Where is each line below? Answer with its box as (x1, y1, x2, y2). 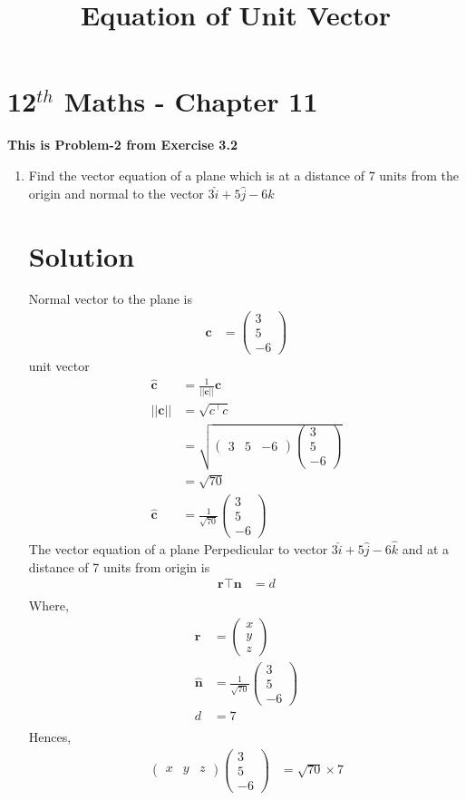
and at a (402, 539, 449, 558)
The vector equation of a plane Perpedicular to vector (28, 539, 328, 558)
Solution (28, 237, 135, 274)
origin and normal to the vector (28, 183, 204, 202)
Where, (28, 596, 69, 615)
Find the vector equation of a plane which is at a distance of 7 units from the (28, 165, 459, 184)
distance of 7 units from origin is (28, 557, 210, 576)
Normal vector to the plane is (28, 289, 192, 308)
